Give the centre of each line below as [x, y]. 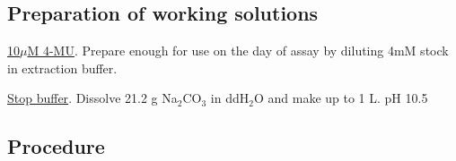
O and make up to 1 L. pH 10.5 [341, 98]
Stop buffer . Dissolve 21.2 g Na [92, 98]
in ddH [230, 98]
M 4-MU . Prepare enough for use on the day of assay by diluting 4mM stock [238, 51]
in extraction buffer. [62, 68]
